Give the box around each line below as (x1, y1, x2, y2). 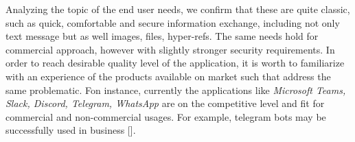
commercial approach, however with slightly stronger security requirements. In (5, 42, 335, 56)
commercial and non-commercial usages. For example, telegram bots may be (5, 109, 326, 123)
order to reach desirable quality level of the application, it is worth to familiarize (5, 56, 345, 70)
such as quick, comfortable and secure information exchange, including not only (5, 15, 340, 29)
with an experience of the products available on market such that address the (5, 69, 331, 83)
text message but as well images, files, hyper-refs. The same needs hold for (5, 29, 319, 43)
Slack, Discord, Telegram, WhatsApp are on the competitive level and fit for (5, 96, 325, 110)
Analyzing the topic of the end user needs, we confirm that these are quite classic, (5, 2, 350, 16)
